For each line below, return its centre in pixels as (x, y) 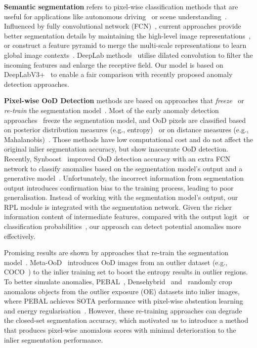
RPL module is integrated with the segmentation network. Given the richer (118, 207)
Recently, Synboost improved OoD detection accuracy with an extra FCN (117, 158)
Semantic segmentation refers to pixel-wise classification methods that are (121, 6)
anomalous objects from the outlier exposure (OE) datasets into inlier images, (122, 291)
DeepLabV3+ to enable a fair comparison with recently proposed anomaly (118, 74)
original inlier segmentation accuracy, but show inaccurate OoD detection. (116, 149)
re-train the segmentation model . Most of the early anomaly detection (111, 110)
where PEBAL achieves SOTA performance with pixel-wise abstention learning (124, 301)
